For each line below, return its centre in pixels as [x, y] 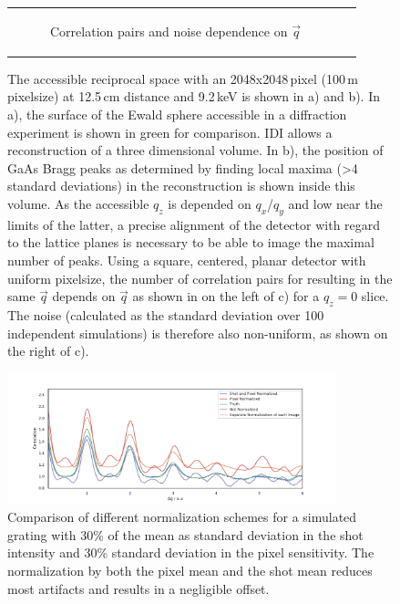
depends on [84, 296]
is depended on [210, 203]
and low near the [335, 203]
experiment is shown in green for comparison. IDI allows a [170, 132]
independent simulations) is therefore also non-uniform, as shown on [198, 333]
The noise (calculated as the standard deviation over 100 [166, 314]
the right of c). [48, 351]
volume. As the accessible [78, 203]
